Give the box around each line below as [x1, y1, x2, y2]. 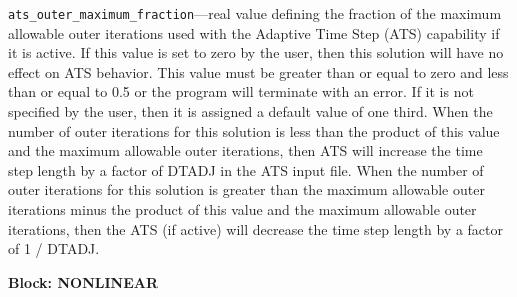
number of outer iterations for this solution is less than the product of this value [8, 120, 500, 141]
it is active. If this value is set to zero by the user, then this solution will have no [8, 42, 504, 63]
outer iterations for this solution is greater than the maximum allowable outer [8, 179, 485, 200]
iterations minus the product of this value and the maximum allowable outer [8, 199, 477, 219]
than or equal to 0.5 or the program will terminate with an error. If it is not [8, 81, 474, 102]
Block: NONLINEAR [8, 271, 158, 292]
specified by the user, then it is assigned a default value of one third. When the [8, 101, 493, 122]
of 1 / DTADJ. [8, 238, 100, 259]
